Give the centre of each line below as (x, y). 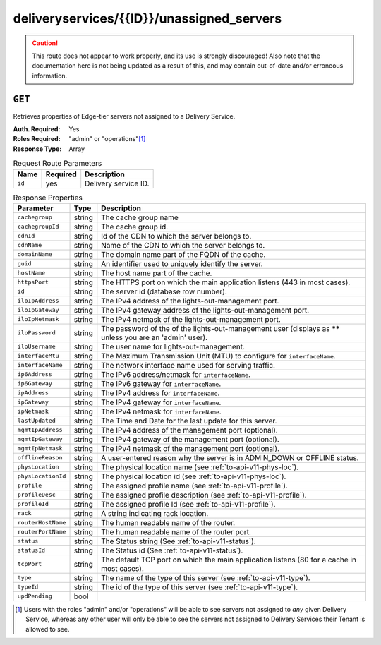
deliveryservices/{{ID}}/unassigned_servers (147, 18)
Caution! (45, 43)
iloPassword (36, 333)
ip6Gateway (35, 384)
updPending (35, 596)
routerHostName (42, 523)
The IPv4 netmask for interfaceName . (161, 411)
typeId (28, 587)
